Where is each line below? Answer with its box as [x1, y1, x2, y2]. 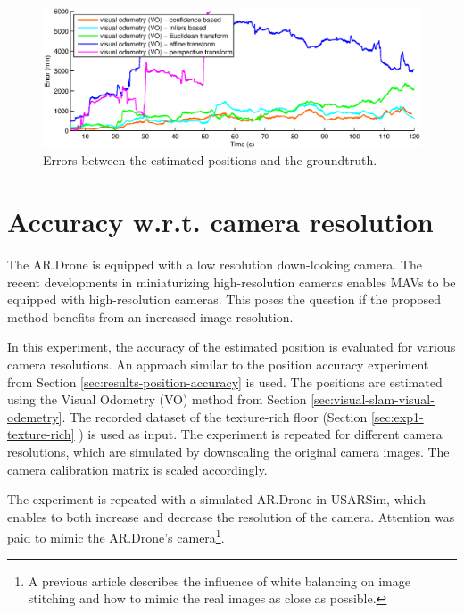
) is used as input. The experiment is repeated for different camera [79, 425, 443, 443]
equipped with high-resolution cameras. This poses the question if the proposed [7, 290, 442, 309]
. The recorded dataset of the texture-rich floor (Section [62, 407, 368, 426]
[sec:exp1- [370, 407, 424, 426]
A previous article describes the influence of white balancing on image [28, 571, 410, 590]
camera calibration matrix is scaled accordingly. [7, 460, 268, 478]
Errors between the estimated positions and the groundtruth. [43, 151, 377, 170]
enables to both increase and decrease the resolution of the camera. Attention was [7, 507, 455, 526]
